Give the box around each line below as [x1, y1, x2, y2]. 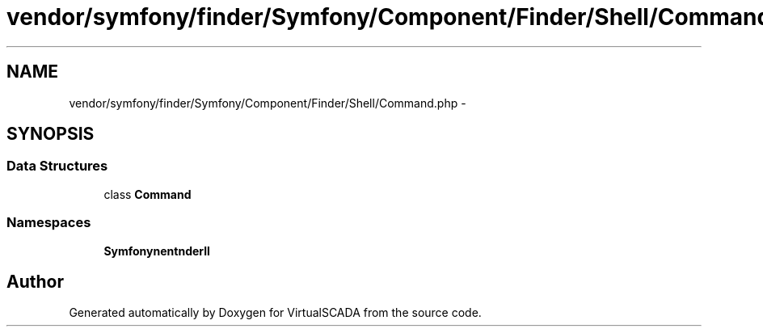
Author [6, 271, 64, 292]
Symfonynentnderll [103, 243, 210, 258]
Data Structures [6, 158, 108, 175]
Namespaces [6, 214, 91, 231]
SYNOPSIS [6, 124, 95, 145]
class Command [103, 187, 192, 201]
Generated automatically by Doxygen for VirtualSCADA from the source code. [69, 306, 482, 320]
